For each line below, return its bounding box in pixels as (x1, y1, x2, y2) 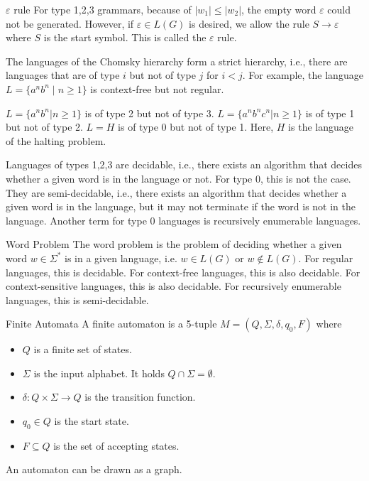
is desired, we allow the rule (189, 16, 309, 31)
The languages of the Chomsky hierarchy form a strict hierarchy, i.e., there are (6, 53, 348, 68)
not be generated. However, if (6, 16, 134, 31)
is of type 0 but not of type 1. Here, (118, 119, 274, 134)
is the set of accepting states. (53, 438, 180, 453)
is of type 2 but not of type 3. (84, 105, 214, 120)
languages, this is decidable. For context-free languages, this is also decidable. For (6, 264, 360, 279)
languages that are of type (6, 67, 120, 82)
